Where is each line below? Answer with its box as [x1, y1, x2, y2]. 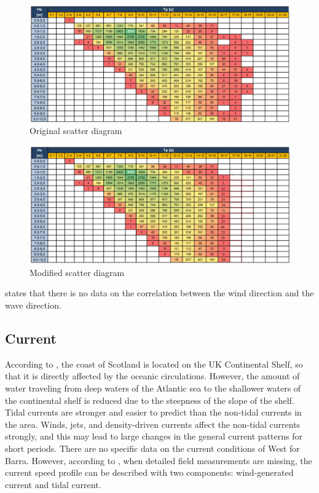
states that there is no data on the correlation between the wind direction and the [5, 286, 314, 299]
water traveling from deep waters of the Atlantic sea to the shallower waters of [5, 381, 301, 394]
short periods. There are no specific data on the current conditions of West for [5, 441, 300, 454]
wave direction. [5, 298, 61, 311]
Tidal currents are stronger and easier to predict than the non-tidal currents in [5, 406, 302, 419]
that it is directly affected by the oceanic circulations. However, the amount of [5, 369, 300, 382]
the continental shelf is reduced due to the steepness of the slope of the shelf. [5, 393, 294, 406]
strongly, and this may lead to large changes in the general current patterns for [5, 430, 302, 443]
